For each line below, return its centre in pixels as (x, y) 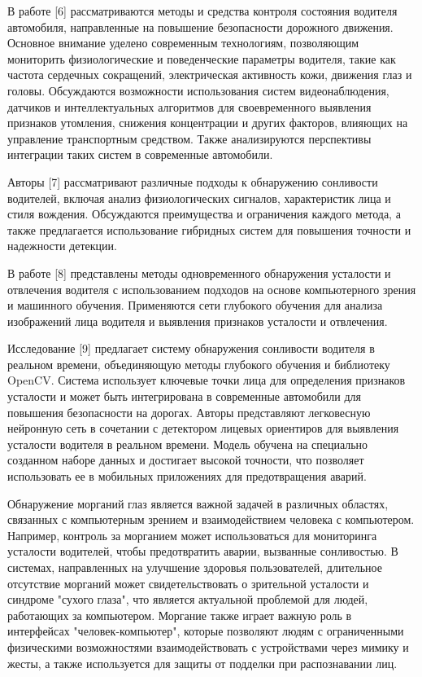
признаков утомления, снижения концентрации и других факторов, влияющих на (208, 123)
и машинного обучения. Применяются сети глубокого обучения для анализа (195, 305)
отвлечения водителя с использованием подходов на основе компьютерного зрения (212, 289)
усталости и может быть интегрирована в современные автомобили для (185, 396)
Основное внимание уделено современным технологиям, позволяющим (183, 43)
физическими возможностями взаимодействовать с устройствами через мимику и (208, 646)
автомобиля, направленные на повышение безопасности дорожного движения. (200, 26)
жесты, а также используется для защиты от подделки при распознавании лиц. (202, 663)
